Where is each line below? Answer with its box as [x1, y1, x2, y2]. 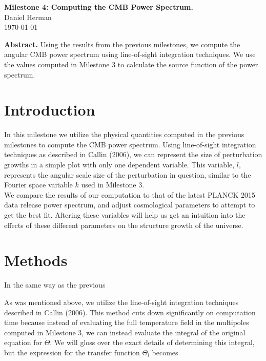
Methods [4, 250, 68, 271]
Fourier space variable [4, 179, 73, 190]
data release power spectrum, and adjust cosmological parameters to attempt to [4, 199, 255, 210]
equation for [4, 337, 42, 348]
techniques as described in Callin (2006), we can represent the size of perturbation [4, 149, 262, 160]
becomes [152, 347, 178, 357]
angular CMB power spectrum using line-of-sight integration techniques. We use [4, 49, 256, 60]
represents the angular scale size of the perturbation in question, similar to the [4, 169, 251, 180]
